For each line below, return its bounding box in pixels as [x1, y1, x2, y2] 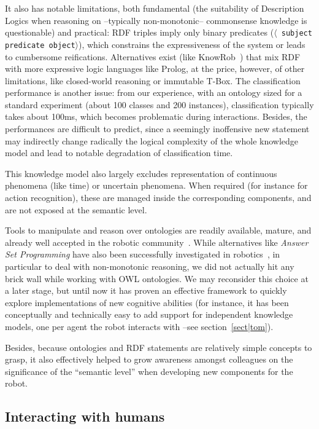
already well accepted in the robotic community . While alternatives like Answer [5, 235, 309, 248]
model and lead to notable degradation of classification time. [5, 146, 233, 159]
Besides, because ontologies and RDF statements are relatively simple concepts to [5, 340, 312, 353]
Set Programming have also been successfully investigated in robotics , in [5, 248, 280, 261]
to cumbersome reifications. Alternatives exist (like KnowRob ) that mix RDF [5, 50, 301, 63]
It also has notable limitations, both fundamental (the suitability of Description [5, 2, 304, 14]
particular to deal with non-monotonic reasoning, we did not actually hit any [5, 260, 294, 272]
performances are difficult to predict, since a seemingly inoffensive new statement [5, 122, 310, 135]
